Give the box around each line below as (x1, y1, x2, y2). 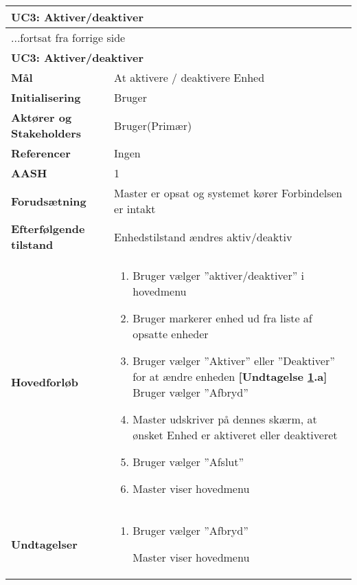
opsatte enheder (133, 326, 209, 342)
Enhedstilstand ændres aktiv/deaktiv (114, 228, 292, 245)
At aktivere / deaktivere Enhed (114, 69, 265, 85)
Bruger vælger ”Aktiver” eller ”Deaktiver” (133, 353, 335, 368)
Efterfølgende (11, 221, 85, 236)
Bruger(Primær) (114, 117, 192, 133)
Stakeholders (11, 125, 81, 141)
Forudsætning (11, 192, 87, 209)
